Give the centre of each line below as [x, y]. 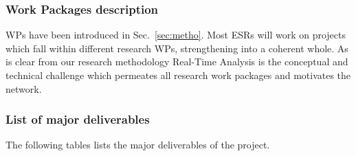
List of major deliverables [78, 119]
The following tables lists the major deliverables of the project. [138, 145]
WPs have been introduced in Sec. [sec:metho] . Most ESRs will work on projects [176, 35]
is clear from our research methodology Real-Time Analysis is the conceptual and [177, 62]
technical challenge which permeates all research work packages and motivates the [178, 75]
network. [24, 88]
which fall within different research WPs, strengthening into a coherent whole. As [177, 48]
